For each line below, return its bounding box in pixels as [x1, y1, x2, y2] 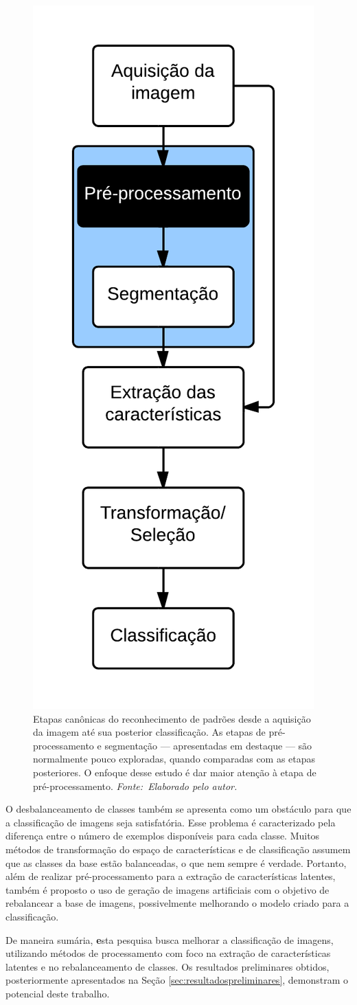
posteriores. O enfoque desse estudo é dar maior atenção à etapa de [33, 765, 316, 779]
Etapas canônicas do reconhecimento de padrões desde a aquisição [33, 711, 311, 725]
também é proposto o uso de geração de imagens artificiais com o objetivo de [5, 882, 330, 896]
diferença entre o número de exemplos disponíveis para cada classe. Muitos [5, 828, 320, 843]
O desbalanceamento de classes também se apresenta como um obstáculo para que [5, 802, 352, 816]
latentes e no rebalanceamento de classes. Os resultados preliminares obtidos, [5, 959, 330, 973]
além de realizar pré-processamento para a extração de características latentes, [5, 869, 336, 883]
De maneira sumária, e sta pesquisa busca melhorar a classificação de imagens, [5, 932, 334, 947]
